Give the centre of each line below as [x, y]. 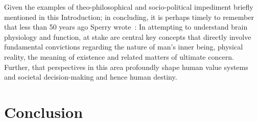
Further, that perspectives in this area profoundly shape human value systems [126, 67]
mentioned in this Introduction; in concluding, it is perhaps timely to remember [129, 17]
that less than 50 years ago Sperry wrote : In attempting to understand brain [126, 27]
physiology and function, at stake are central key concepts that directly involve [128, 36]
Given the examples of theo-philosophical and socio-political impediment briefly [129, 7]
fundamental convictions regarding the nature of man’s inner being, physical [124, 47]
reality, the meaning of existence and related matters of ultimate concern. [119, 56]
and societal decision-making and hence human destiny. [91, 77]
